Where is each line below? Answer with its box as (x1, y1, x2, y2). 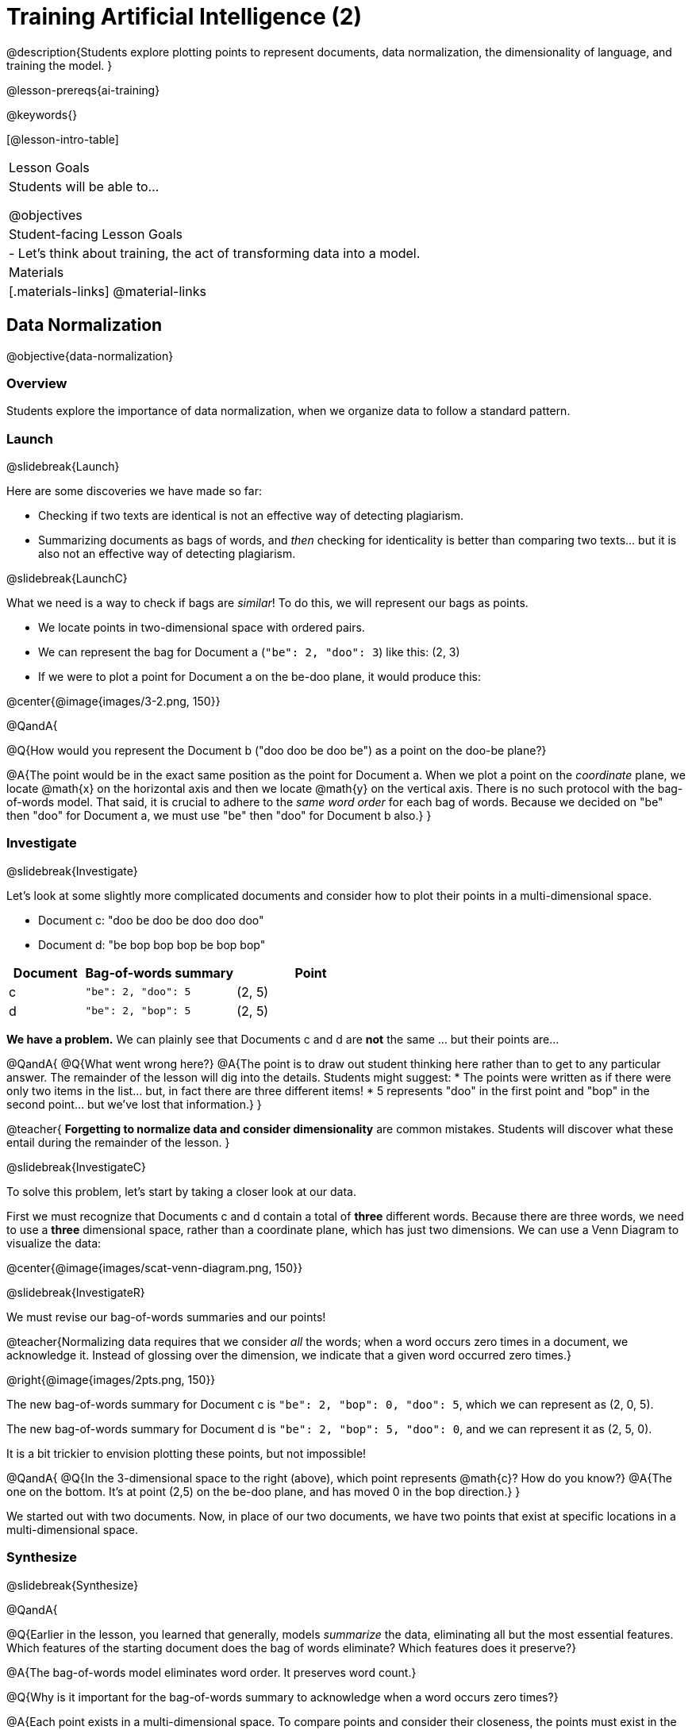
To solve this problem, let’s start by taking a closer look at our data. (6, 1184, 356, 1198)
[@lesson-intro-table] (6, 132, 119, 146)
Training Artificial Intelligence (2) (6, 3, 362, 30)
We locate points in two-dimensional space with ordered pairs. (38, 621, 365, 635)
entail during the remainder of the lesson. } (6, 1135, 230, 1149)
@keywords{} (6, 107, 78, 121)
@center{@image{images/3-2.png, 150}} (6, 694, 221, 709)
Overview (6, 375, 67, 391)
